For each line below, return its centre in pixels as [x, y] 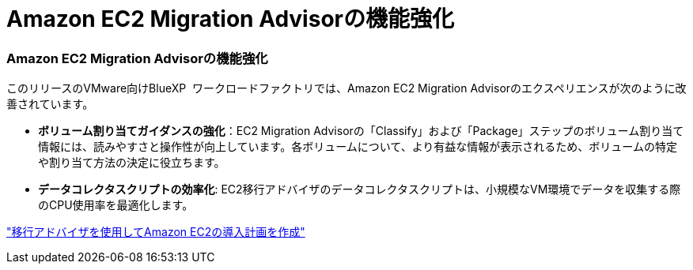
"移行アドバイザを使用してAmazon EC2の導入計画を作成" [156, 232]
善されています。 [50, 104]
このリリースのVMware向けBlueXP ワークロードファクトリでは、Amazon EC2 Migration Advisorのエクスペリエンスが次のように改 [346, 88]
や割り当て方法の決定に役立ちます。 [132, 163]
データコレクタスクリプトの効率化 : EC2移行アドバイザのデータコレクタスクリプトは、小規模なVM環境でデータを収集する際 [360, 189]
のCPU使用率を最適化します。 [116, 205]
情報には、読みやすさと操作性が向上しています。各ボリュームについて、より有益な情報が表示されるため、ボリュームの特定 [358, 147]
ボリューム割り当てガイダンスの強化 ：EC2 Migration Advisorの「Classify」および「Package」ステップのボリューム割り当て [361, 131]
